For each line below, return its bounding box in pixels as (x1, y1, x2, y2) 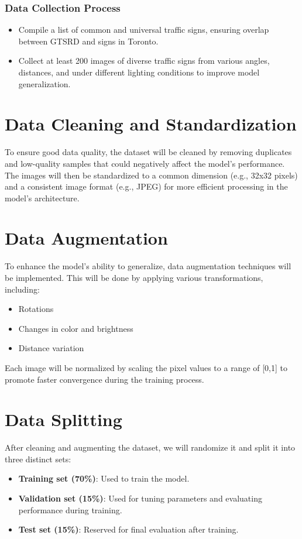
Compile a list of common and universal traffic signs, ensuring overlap (18, 23, 269, 36)
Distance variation (18, 342, 84, 354)
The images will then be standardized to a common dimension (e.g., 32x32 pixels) (5, 169, 298, 181)
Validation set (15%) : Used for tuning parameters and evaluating (18, 492, 262, 504)
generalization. (18, 77, 71, 90)
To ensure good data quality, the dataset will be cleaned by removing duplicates (5, 146, 292, 158)
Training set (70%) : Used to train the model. (18, 472, 190, 485)
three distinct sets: (5, 452, 71, 465)
